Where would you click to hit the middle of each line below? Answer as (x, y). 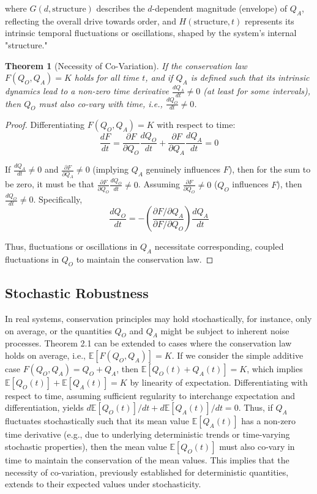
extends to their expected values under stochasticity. (103, 484)
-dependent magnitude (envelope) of (220, 8)
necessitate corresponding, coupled (219, 246)
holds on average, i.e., (45, 355)
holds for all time (107, 77)
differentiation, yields (44, 407)
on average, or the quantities (58, 330)
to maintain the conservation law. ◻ (145, 259)
